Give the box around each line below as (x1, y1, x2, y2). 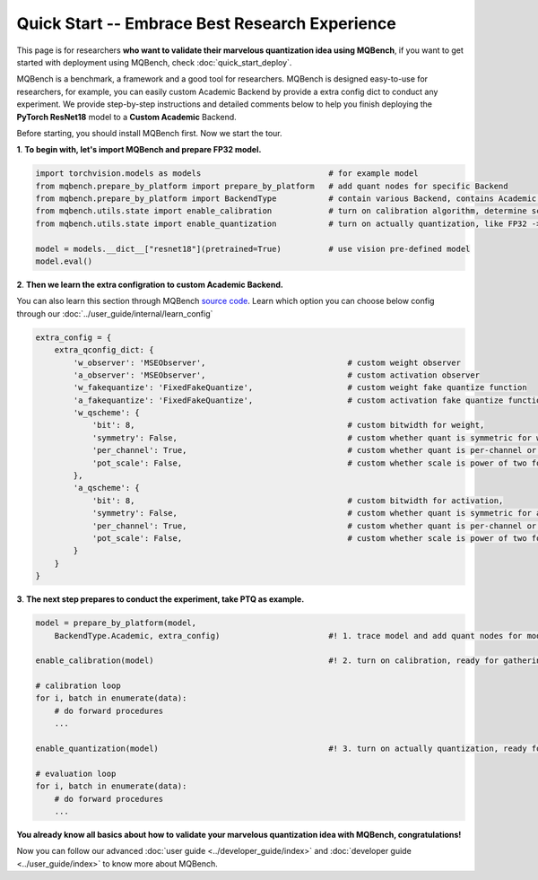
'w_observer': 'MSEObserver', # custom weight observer (73, 357, 462, 368)
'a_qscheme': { (73, 483, 141, 493)
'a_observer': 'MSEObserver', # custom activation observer (73, 370, 480, 380)
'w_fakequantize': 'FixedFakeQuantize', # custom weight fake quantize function (73, 382, 528, 393)
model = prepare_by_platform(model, (35, 618, 197, 628)
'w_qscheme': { (73, 408, 141, 418)
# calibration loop (35, 681, 121, 691)
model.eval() (35, 257, 93, 266)
